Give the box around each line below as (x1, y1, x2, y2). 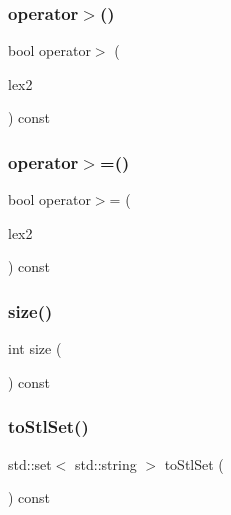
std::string (75, 453, 137, 474)
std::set (8, 453, 52, 474)
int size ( (8, 338, 62, 359)
